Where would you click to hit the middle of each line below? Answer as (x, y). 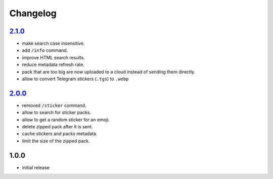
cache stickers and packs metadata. (60, 134)
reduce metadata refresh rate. (53, 65)
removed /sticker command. (54, 105)
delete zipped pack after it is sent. (57, 127)
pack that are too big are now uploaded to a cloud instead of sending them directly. (109, 71)
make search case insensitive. (53, 44)
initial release (36, 167)
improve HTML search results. (54, 57)
